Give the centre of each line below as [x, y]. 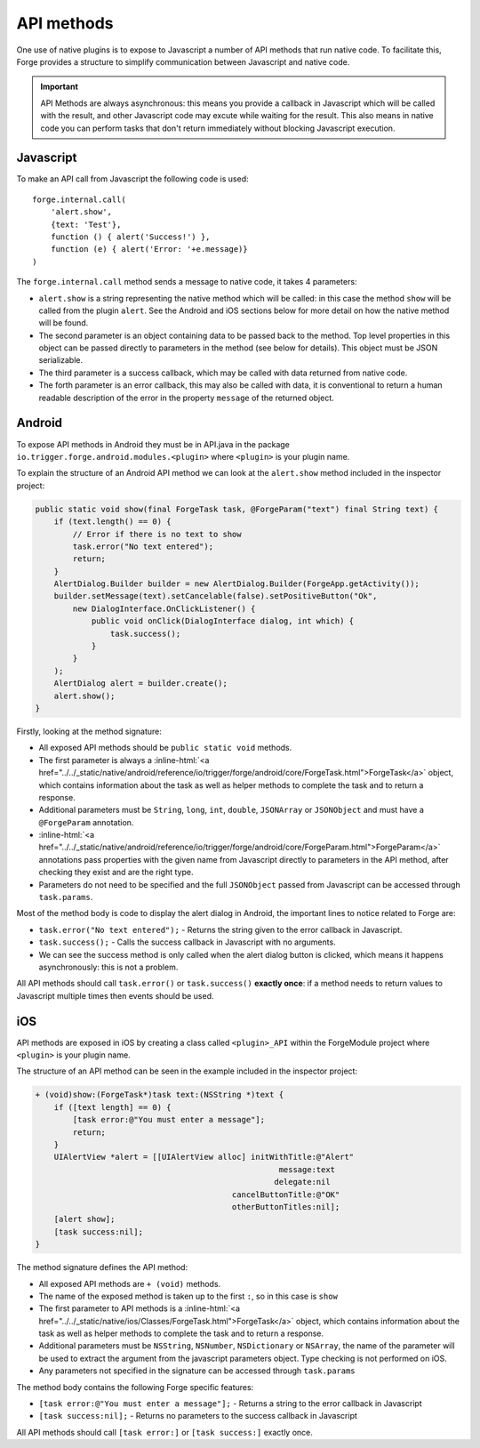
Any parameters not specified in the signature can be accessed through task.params [197, 1371]
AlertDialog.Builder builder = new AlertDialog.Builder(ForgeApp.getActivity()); [236, 584]
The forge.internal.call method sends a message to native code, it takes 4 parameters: [187, 282]
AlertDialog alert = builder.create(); [141, 684]
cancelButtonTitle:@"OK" [286, 1195]
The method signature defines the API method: [102, 1267]
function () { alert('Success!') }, [130, 237]
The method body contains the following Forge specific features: [135, 1387]
